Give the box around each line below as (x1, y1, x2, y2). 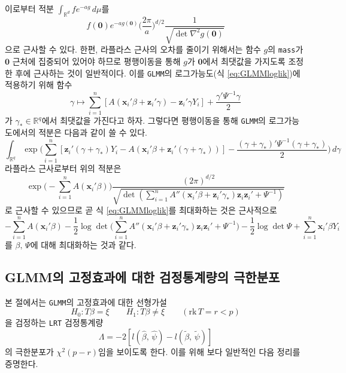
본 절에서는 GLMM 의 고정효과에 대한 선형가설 (5, 295, 167, 308)
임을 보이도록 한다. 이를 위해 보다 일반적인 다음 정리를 (98, 345, 301, 357)
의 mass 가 (268, 43, 303, 56)
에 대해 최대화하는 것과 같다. (30, 238, 136, 250)
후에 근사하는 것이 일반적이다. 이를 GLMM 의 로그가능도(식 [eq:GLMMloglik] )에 (15, 66, 301, 79)
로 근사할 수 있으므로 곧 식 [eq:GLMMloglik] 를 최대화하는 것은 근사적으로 (5, 204, 277, 216)
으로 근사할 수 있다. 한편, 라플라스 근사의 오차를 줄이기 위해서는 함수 (5, 43, 261, 56)
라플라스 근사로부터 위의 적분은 (5, 161, 122, 174)
